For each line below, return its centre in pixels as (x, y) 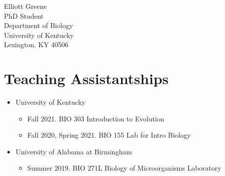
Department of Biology (39, 25)
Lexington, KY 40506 (36, 44)
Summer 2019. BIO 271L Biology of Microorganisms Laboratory (124, 168)
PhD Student (24, 15)
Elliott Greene (25, 6)
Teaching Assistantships (86, 78)
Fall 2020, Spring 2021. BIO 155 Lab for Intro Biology (109, 135)
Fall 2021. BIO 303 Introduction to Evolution (96, 118)
